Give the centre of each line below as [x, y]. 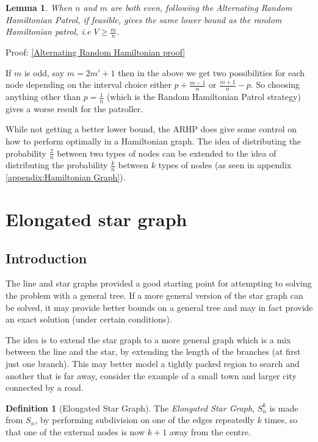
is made [284, 408]
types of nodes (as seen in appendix [225, 165]
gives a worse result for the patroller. [74, 108]
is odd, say [44, 72]
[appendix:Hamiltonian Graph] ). [66, 177]
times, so [281, 420]
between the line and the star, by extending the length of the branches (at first [153, 351]
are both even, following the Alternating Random [201, 7]
